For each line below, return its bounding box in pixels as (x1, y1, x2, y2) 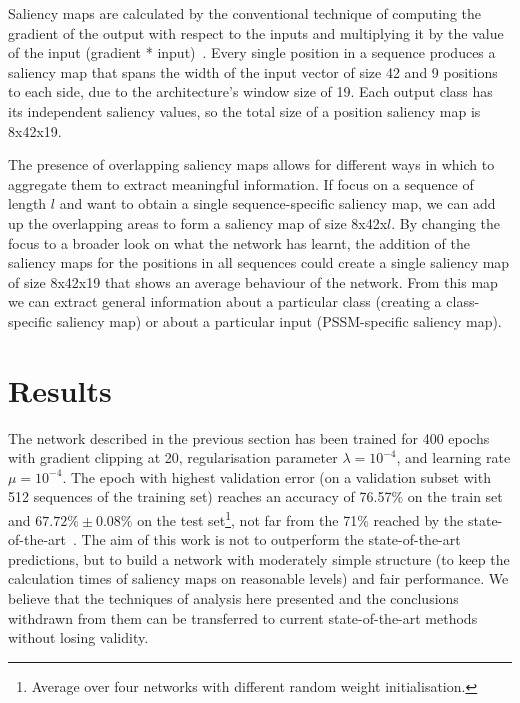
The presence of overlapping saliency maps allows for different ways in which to (8, 154, 495, 175)
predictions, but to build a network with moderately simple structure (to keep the (8, 548, 510, 569)
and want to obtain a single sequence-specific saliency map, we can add (59, 193, 496, 214)
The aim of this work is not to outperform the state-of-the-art (81, 529, 461, 550)
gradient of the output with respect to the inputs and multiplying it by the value (8, 22, 504, 43)
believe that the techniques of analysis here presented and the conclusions (8, 588, 459, 609)
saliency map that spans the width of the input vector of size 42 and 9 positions (8, 61, 498, 82)
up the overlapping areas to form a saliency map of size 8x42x (8, 212, 388, 233)
